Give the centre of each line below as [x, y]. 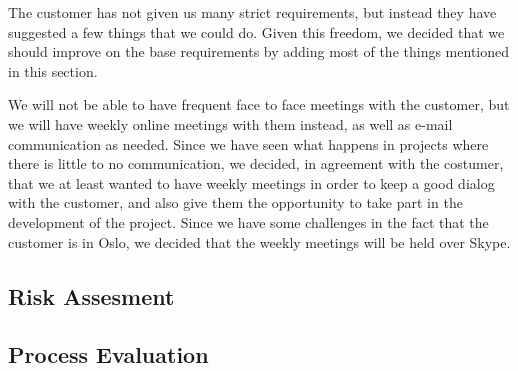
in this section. [53, 70]
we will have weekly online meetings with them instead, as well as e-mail [230, 123]
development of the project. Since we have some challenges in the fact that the [248, 221]
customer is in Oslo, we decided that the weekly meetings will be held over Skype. [259, 241]
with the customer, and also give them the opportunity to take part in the [235, 202]
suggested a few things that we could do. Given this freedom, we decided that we [256, 31]
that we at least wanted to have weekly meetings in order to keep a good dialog [251, 182]
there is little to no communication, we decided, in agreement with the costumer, [256, 163]
